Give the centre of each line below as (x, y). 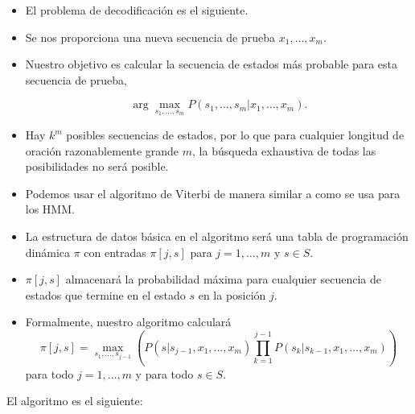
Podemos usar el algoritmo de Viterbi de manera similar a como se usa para (213, 193)
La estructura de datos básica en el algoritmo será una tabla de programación (217, 236)
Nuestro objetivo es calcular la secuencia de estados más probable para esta (212, 64)
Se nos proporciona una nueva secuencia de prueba (150, 37)
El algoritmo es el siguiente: (75, 401)
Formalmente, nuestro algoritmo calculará (128, 322)
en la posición (232, 294)
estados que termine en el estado (105, 294)
